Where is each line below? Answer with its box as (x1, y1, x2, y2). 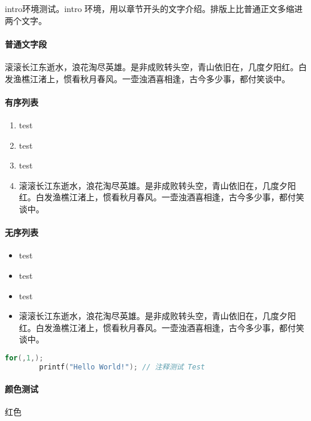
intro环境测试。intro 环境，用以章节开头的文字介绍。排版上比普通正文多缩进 (5, 2, 303, 14)
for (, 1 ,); (5, 353, 44, 362)
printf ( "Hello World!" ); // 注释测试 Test (39, 362, 205, 371)
